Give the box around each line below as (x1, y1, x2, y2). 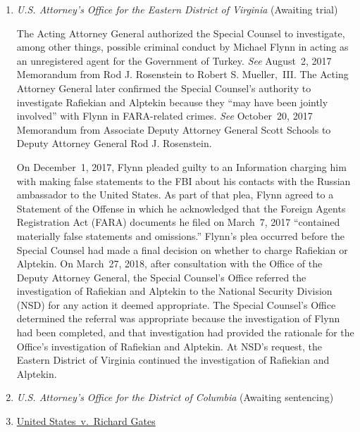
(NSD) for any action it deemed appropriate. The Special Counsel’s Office (16, 297, 336, 312)
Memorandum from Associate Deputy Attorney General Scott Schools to (16, 122, 331, 136)
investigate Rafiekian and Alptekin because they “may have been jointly (16, 94, 328, 109)
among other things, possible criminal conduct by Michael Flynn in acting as (16, 39, 349, 54)
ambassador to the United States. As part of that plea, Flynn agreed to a (16, 187, 334, 202)
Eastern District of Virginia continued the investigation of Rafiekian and (16, 352, 330, 367)
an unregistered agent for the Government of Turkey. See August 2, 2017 (16, 53, 332, 68)
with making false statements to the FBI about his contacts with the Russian (16, 173, 351, 188)
